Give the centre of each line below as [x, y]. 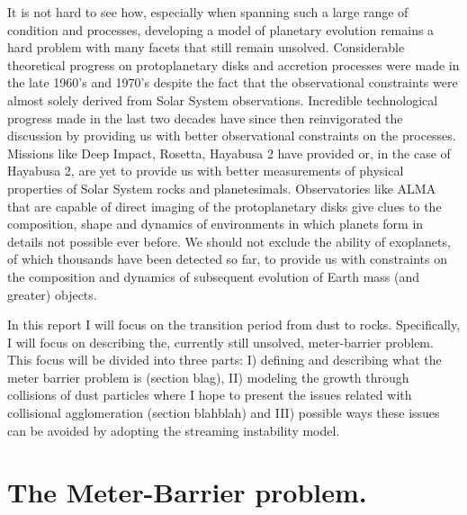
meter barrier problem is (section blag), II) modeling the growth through [208, 377]
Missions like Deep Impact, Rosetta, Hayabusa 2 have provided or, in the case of [229, 153]
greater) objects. [52, 294]
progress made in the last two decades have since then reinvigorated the [205, 117]
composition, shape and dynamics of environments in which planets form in [216, 224]
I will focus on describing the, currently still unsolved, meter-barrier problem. [220, 342]
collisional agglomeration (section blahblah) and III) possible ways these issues [224, 413]
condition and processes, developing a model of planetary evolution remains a [221, 29]
